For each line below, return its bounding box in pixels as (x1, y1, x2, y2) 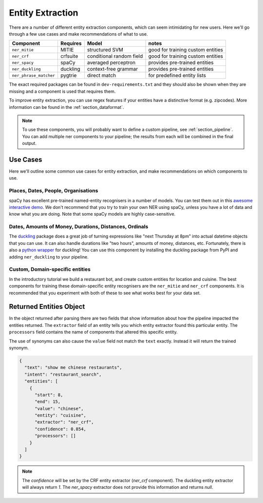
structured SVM (87, 46, 124, 53)
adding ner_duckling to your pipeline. (9, 254, 89, 260)
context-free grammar (87, 66, 138, 73)
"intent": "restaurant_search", (24, 371, 102, 377)
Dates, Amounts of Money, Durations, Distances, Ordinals (9, 223, 149, 230)
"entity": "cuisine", (35, 413, 86, 418)
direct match (87, 72, 116, 79)
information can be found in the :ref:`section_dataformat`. (9, 104, 124, 110)
